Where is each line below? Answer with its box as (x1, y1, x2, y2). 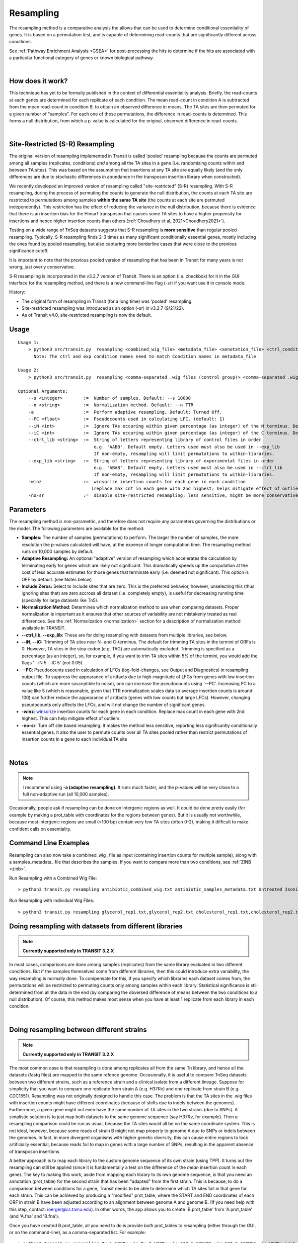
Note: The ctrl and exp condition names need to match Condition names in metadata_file (33, 354, 257, 359)
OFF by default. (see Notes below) (21, 576, 92, 582)
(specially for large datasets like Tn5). (21, 597, 99, 603)
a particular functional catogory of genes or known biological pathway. (9, 55, 154, 61)
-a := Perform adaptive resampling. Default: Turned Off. (28, 409, 223, 415)
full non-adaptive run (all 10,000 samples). (22, 791, 109, 798)
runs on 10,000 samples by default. (21, 548, 94, 554)
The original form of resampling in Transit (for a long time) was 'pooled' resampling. (21, 298, 193, 304)
